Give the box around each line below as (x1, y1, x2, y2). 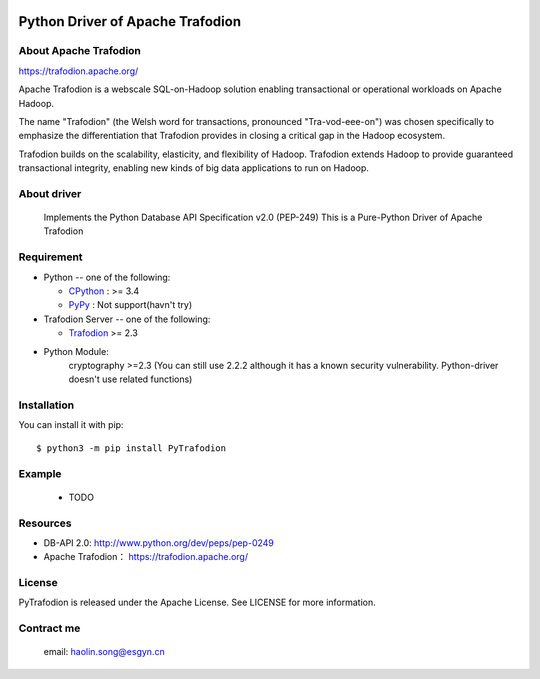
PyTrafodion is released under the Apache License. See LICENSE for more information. (18, 596, 377, 609)
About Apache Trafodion (18, 44, 142, 58)
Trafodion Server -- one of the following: (43, 313, 211, 325)
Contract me (18, 621, 81, 635)
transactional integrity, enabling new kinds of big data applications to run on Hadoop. (18, 162, 370, 174)
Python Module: (43, 345, 109, 357)
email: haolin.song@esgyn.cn (43, 646, 165, 658)
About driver (18, 186, 82, 200)
